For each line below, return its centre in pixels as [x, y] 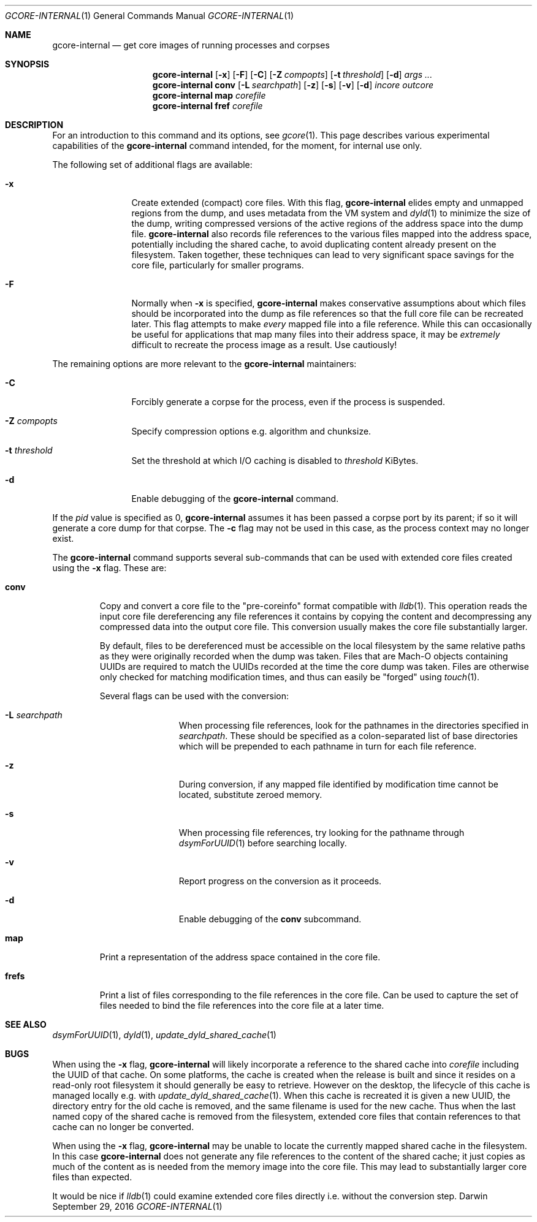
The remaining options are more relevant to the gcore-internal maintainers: [204, 364]
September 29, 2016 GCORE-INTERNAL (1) [137, 1206]
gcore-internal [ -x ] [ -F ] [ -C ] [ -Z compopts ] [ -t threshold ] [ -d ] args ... [292, 74]
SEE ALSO [26, 1024]
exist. [63, 538]
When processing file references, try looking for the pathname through [322, 833]
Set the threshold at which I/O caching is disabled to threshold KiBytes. [275, 461]
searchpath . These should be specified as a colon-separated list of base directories [348, 736]
